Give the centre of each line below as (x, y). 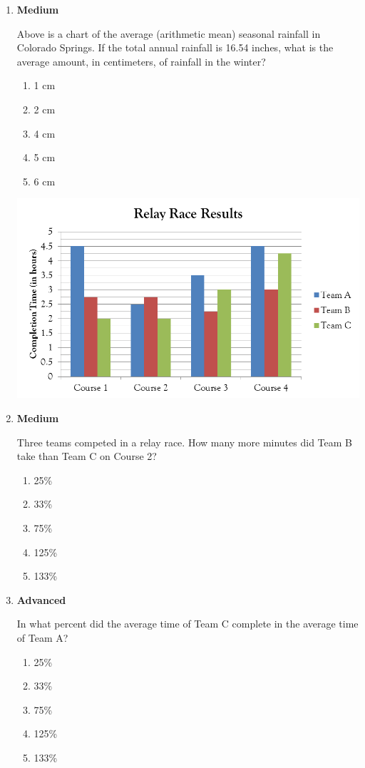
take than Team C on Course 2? (87, 456)
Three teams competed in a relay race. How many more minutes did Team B (184, 442)
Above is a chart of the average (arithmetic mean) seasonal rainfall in (169, 33)
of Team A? (42, 637)
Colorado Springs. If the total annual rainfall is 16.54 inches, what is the (175, 47)
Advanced (41, 599)
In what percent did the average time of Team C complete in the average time (187, 624)
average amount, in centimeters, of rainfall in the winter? (141, 61)
